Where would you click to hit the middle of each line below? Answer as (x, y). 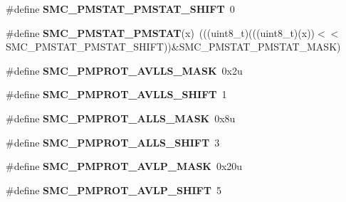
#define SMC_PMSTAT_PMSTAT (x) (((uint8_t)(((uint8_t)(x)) (161, 32)
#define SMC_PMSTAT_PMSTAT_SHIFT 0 (120, 9)
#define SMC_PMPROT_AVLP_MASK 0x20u (124, 166)
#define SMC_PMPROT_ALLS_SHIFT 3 (113, 142)
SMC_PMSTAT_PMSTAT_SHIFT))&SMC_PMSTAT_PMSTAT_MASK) (173, 47)
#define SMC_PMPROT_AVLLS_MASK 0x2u (124, 70)
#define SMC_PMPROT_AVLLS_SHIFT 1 (116, 94)
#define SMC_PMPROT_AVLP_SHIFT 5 (114, 190)
